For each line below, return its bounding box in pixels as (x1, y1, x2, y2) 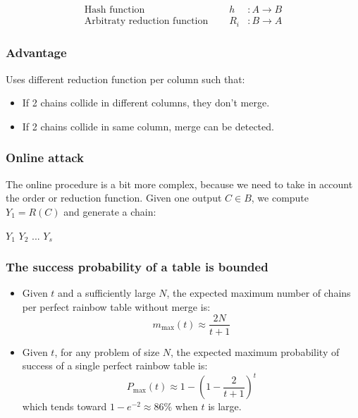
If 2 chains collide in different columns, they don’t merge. (22, 95, 270, 110)
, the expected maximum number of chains (166, 285, 351, 300)
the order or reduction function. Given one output (6, 190, 222, 205)
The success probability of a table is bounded (6, 258, 268, 276)
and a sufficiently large (58, 285, 156, 300)
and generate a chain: (63, 204, 156, 219)
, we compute (251, 190, 309, 205)
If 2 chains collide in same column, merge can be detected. (22, 118, 274, 133)
